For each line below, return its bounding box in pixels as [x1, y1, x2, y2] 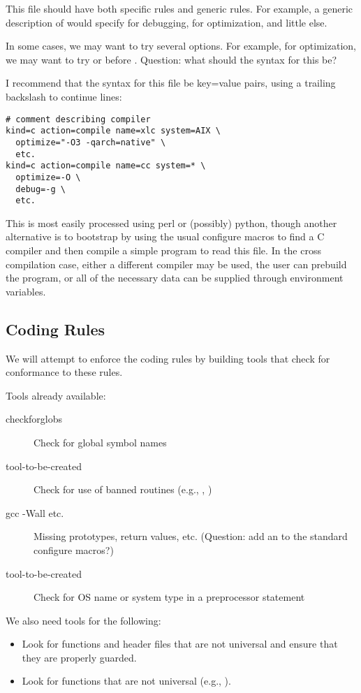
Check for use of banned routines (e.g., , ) [34, 482, 212, 497]
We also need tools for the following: [6, 613, 161, 627]
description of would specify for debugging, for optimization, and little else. [6, 15, 327, 29]
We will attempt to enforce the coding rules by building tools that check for [6, 351, 330, 365]
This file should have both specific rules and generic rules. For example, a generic [6, 1, 353, 15]
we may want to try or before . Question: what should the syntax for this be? [6, 52, 337, 66]
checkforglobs [6, 411, 63, 426]
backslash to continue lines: [6, 89, 122, 103]
